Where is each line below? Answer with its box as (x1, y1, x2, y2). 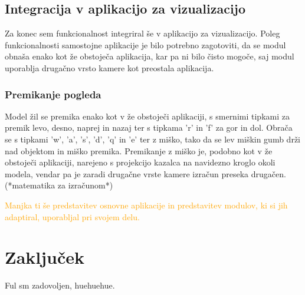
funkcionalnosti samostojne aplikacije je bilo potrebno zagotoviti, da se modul (5, 38, 286, 51)
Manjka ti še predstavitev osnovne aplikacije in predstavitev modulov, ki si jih (5, 198, 288, 211)
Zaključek (5, 245, 85, 269)
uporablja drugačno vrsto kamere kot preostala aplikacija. (5, 61, 214, 74)
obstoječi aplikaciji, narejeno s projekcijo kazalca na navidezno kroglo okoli (5, 156, 276, 168)
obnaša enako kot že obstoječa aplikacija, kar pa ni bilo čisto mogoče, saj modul (5, 50, 294, 62)
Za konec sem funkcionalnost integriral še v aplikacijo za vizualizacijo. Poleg (5, 27, 280, 39)
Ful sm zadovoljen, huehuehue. (5, 279, 115, 291)
